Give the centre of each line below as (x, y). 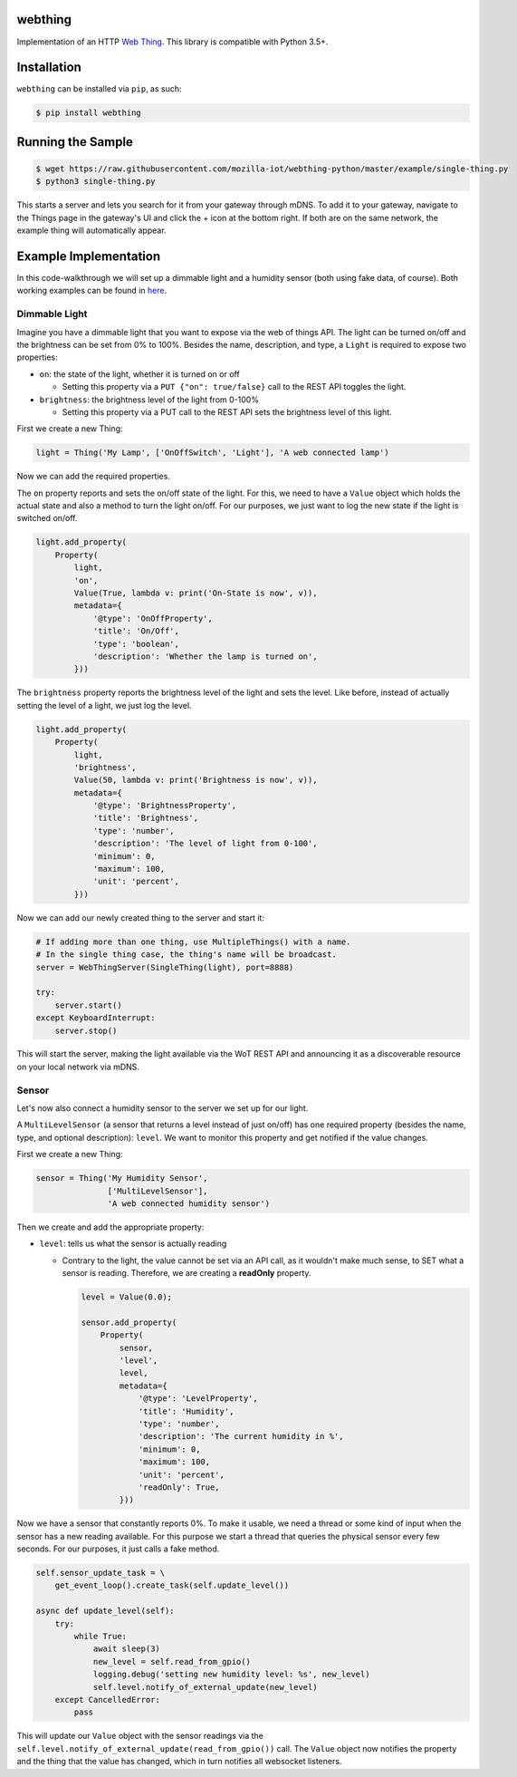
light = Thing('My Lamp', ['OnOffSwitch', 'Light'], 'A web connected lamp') (212, 453)
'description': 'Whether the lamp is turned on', (205, 656)
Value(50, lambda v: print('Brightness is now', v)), (196, 780)
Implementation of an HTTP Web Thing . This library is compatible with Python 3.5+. (172, 42)
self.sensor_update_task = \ (101, 1573)
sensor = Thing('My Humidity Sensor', (122, 1178)
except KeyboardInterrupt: (96, 1018)
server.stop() (86, 1030)
